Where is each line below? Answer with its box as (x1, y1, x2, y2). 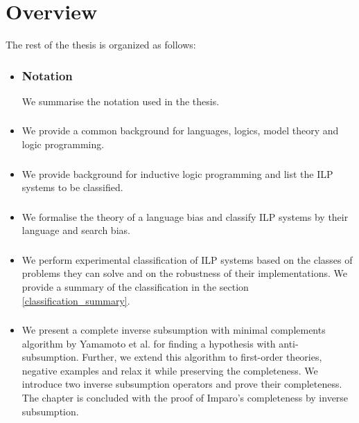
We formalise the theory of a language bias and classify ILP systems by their (21, 209, 349, 224)
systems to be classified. (21, 180, 123, 195)
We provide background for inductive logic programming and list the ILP (21, 166, 333, 181)
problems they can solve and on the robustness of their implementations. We (21, 266, 347, 280)
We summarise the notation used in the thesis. (21, 93, 220, 108)
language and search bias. (21, 223, 130, 237)
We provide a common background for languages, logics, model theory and (21, 123, 339, 138)
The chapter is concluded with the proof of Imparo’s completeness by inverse (21, 390, 349, 405)
